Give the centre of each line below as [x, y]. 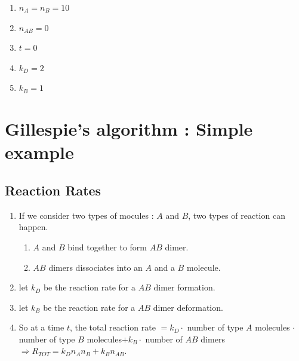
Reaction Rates [53, 190]
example [39, 152]
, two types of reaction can [237, 215]
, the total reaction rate [112, 327]
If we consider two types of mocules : [86, 215]
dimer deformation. [188, 307]
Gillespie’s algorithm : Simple [129, 129]
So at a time [41, 327]
